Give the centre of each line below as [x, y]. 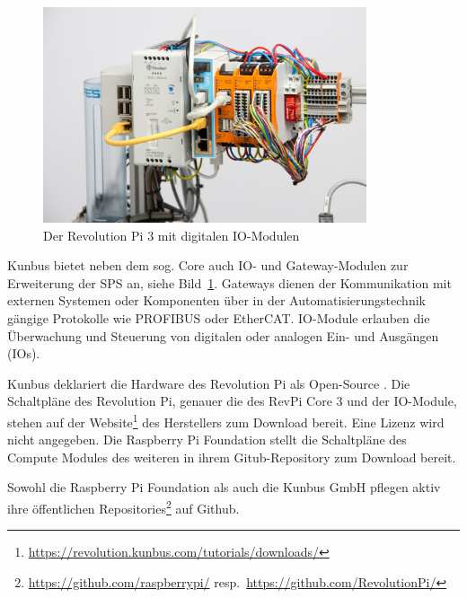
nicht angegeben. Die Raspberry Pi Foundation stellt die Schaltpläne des [207, 440]
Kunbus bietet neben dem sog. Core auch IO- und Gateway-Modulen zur [208, 265]
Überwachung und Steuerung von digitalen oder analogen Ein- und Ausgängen [223, 335]
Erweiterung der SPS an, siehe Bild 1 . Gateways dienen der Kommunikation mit [229, 282]
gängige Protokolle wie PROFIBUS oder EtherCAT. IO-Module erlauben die [219, 317]
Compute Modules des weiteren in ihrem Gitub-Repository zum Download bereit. [232, 457]
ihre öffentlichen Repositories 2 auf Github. [123, 506]
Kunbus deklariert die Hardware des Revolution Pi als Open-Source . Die [209, 383]
